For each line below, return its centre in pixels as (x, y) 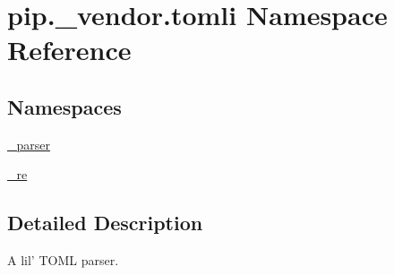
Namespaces (64, 106)
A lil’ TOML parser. (63, 260)
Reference (69, 50)
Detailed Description (105, 223)
